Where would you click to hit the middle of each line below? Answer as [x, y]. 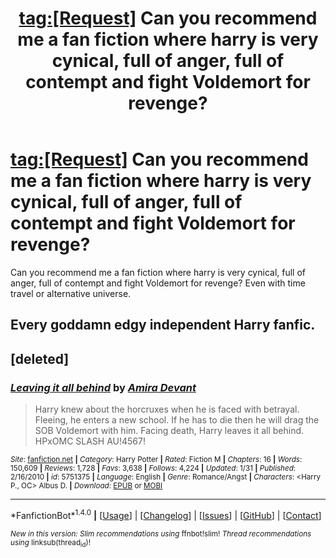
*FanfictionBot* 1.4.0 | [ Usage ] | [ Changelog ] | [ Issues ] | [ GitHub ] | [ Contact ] [166, 514]
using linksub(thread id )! [50, 543]
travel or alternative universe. [71, 293]
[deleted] [40, 358]
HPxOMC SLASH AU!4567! [90, 441]
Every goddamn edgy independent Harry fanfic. [163, 325]
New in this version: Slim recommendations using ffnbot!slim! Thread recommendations [161, 533]
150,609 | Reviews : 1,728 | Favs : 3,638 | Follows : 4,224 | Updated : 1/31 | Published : [153, 468]
